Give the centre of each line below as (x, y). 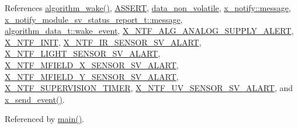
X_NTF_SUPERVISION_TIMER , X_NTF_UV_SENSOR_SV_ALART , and (149, 88)
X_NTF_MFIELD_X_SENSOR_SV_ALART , (92, 64)
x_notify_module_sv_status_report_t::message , (94, 19)
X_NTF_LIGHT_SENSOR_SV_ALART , (83, 53)
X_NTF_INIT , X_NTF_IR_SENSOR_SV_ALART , (103, 42)
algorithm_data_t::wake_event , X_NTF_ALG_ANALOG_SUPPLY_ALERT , (149, 31)
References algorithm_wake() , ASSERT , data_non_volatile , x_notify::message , (148, 8)
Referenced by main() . (44, 119)
